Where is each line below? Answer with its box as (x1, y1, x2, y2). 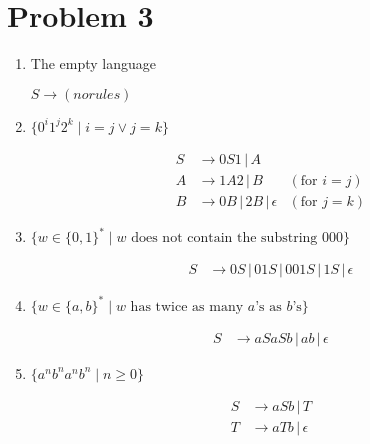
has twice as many (130, 299, 244, 314)
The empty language (30, 53, 157, 74)
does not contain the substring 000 (131, 231, 343, 246)
